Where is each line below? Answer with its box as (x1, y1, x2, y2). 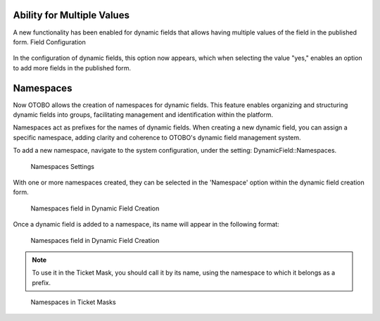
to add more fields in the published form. (13, 63, 132, 72)
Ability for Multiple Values (13, 9, 130, 21)
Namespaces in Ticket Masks (30, 298, 116, 306)
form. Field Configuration (13, 37, 86, 46)
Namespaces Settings (30, 162, 95, 170)
